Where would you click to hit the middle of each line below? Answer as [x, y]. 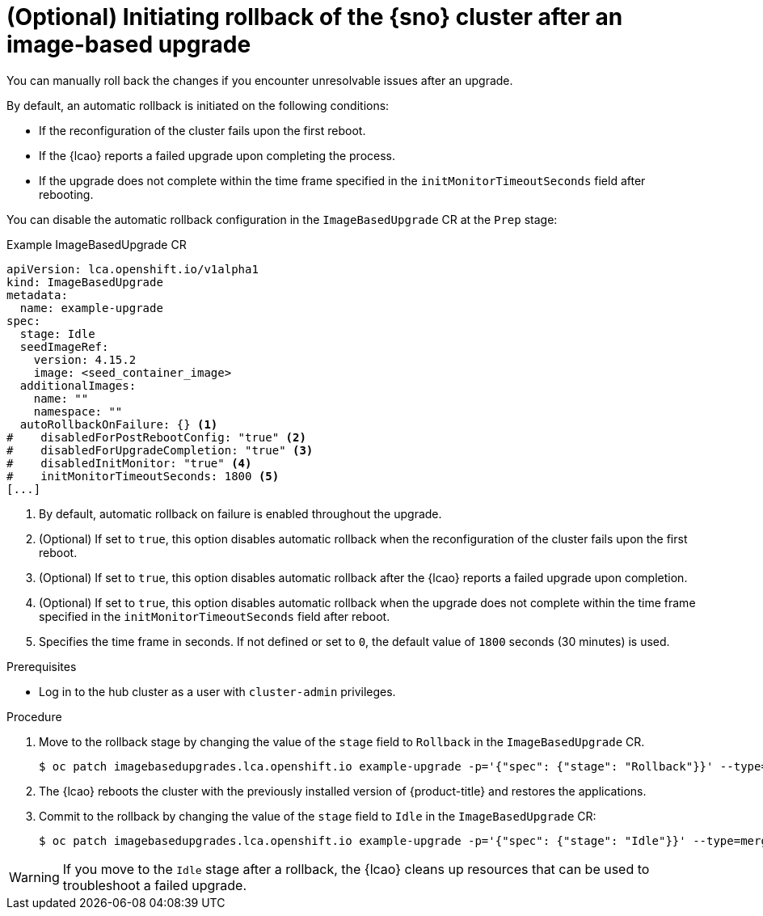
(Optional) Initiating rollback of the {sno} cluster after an [315, 17]
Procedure [34, 716]
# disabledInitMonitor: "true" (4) [129, 463]
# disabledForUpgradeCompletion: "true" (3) [160, 450]
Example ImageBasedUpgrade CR [97, 244]
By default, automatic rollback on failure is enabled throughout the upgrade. [240, 513]
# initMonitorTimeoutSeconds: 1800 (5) [143, 476]
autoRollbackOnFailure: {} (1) [119, 424]
